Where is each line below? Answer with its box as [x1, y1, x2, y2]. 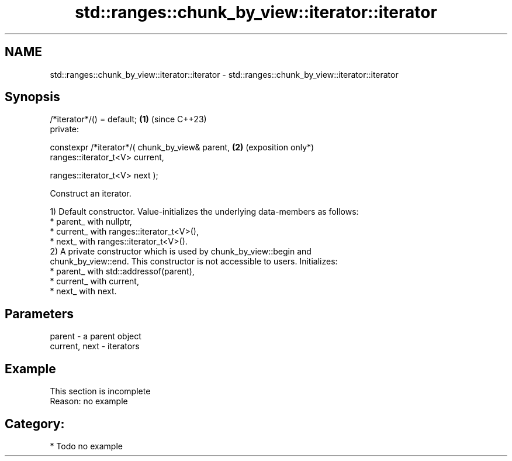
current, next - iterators [50, 341, 140, 352]
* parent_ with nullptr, [50, 216, 132, 227]
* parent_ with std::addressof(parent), [50, 266, 195, 277]
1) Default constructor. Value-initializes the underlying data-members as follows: [50, 207, 359, 217]
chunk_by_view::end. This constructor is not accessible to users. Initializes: [50, 256, 338, 267]
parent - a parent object [50, 331, 141, 342]
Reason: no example [50, 396, 128, 407]
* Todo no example [50, 441, 123, 451]
